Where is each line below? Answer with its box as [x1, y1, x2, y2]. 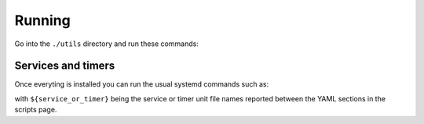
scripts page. [14, 105, 57, 115]
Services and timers [14, 59, 115, 73]
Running [14, 12, 71, 29]
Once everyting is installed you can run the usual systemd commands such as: [14, 80, 269, 89]
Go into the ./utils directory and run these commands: [14, 39, 199, 48]
